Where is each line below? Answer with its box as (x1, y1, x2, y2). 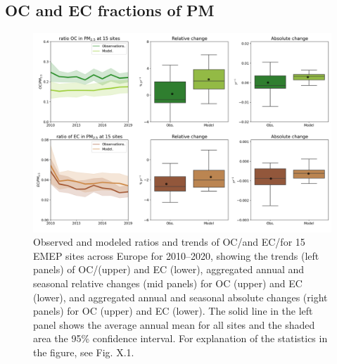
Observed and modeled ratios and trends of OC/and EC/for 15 (33, 234, 305, 249)
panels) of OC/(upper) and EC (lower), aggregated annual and (33, 262, 305, 277)
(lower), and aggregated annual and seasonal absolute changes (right (33, 289, 328, 304)
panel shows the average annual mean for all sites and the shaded (33, 317, 315, 332)
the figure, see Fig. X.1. (33, 344, 134, 359)
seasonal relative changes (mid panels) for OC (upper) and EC (33, 275, 303, 290)
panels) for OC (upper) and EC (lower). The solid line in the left (33, 303, 313, 318)
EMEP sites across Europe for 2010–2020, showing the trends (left (33, 248, 319, 263)
